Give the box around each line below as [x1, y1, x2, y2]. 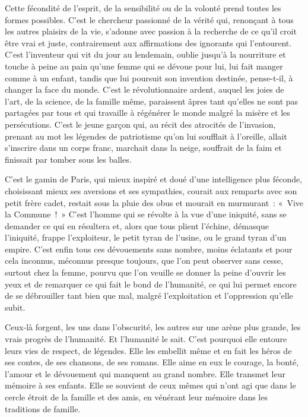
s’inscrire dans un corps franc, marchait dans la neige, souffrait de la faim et [5, 141, 282, 154]
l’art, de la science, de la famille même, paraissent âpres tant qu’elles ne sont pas [5, 94, 299, 107]
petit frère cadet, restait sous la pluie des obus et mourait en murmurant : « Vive [5, 196, 304, 208]
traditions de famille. [5, 402, 81, 415]
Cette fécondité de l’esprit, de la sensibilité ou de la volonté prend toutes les [5, 2, 281, 14]
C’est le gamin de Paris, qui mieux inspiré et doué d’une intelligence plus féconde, [5, 173, 303, 185]
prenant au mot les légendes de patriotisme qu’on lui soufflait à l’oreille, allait [5, 129, 287, 142]
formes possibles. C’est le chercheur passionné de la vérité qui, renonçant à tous [5, 13, 294, 26]
